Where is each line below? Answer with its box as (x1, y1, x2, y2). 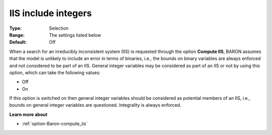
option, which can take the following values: (9, 70, 101, 76)
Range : (9, 32, 25, 38)
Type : (9, 25, 22, 31)
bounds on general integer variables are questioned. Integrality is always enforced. (9, 102, 181, 108)
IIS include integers (9, 8, 92, 19)
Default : (9, 39, 27, 45)
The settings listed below (49, 32, 101, 38)
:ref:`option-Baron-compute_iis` (22, 121, 88, 127)
